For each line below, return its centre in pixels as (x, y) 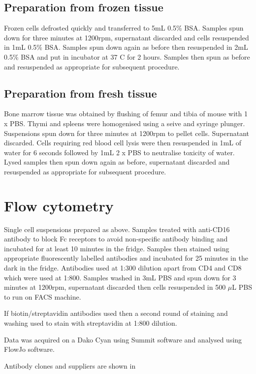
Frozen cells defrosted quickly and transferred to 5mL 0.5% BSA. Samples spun (124, 28)
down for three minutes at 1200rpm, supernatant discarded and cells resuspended (127, 37)
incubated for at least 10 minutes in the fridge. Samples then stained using (117, 248)
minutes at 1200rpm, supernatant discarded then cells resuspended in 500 (115, 287)
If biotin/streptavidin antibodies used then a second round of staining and (116, 313)
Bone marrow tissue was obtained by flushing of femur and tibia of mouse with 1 (126, 114)
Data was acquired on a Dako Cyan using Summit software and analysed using (123, 339)
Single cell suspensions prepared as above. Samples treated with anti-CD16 (117, 229)
